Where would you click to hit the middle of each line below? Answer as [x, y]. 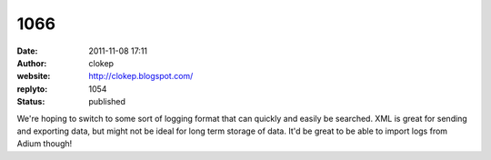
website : [34, 76]
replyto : [32, 89]
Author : [32, 63]
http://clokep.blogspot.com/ [141, 76]
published [107, 102]
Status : [31, 102]
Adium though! [45, 144]
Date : [27, 51]
